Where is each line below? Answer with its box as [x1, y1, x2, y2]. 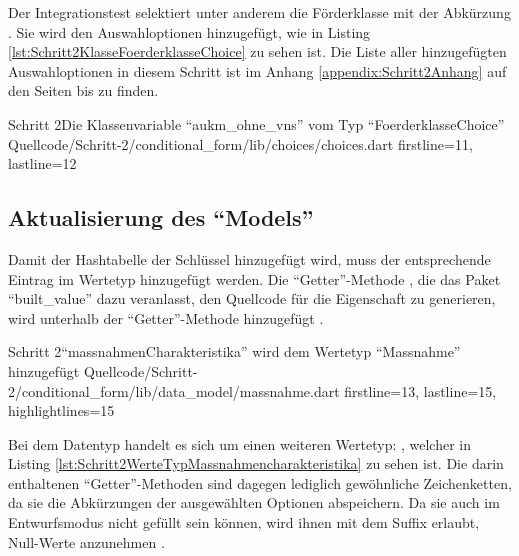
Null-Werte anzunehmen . [8, 531, 165, 552]
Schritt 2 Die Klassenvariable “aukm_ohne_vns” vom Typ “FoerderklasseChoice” [8, 113, 505, 134]
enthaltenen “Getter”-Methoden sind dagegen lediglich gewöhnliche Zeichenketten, [8, 472, 512, 493]
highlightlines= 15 [8, 400, 115, 421]
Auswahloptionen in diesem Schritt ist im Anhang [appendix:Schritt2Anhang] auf [8, 60, 507, 81]
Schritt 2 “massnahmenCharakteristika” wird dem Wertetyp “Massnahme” [8, 341, 461, 362]
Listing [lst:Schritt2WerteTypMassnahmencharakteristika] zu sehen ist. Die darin [8, 453, 504, 474]
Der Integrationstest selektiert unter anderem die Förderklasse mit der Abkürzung [8, 2, 511, 22]
